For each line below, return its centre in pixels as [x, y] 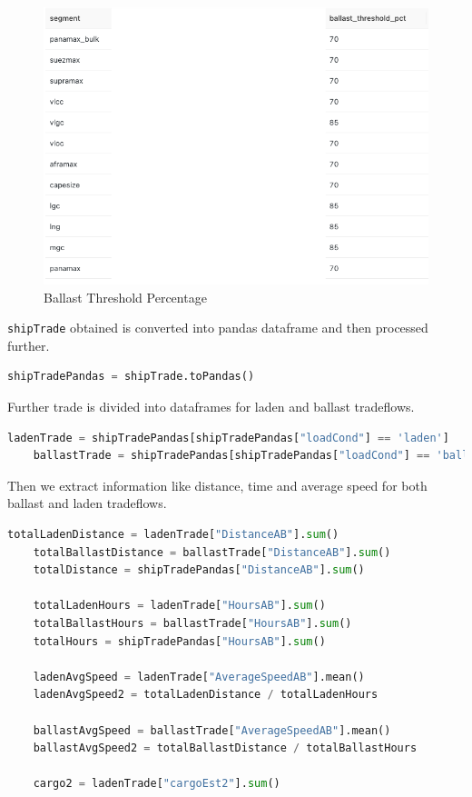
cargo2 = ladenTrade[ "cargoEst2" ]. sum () [157, 784]
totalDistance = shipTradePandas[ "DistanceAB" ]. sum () [199, 570]
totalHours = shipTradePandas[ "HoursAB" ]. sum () [179, 641]
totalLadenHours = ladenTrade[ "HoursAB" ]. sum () [179, 606]
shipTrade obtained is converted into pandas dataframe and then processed [218, 328]
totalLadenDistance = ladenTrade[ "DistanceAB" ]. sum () [173, 534]
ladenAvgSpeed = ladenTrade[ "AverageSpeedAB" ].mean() [199, 677]
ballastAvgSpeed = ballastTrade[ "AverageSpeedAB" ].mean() [212, 730]
